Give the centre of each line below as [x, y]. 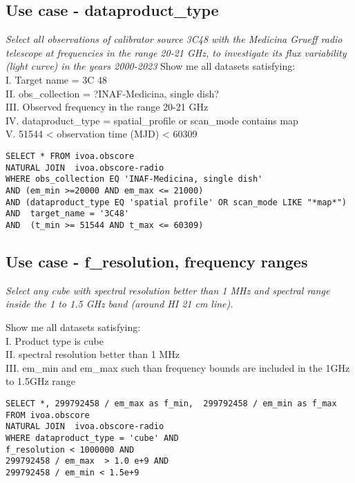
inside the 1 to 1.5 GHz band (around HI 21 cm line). [119, 304]
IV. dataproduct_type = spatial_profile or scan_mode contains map [152, 120]
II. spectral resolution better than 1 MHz [93, 354]
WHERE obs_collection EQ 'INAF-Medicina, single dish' [134, 179]
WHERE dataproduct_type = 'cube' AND [92, 438]
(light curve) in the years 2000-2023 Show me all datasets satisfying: [151, 66]
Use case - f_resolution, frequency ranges [157, 261]
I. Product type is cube [55, 340]
